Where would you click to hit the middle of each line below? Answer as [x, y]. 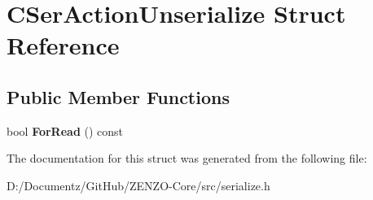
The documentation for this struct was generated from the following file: [187, 158]
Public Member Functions [118, 96]
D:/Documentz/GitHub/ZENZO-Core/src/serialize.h [138, 185]
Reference [63, 45]
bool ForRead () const [65, 130]
